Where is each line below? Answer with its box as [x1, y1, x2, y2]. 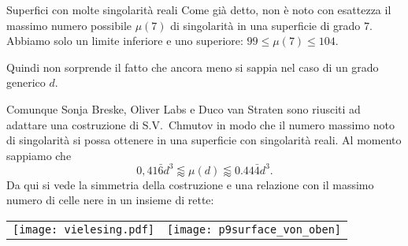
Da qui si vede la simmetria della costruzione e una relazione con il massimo [6, 176, 374, 192]
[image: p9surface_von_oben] [167, 223, 342, 237]
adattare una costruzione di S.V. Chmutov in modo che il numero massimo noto [6, 116, 395, 132]
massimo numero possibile [6, 17, 132, 33]
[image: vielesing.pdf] [13, 223, 155, 237]
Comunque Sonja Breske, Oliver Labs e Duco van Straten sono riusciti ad [6, 100, 361, 117]
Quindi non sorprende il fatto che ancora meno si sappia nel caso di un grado [6, 58, 379, 75]
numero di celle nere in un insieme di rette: [6, 192, 214, 208]
